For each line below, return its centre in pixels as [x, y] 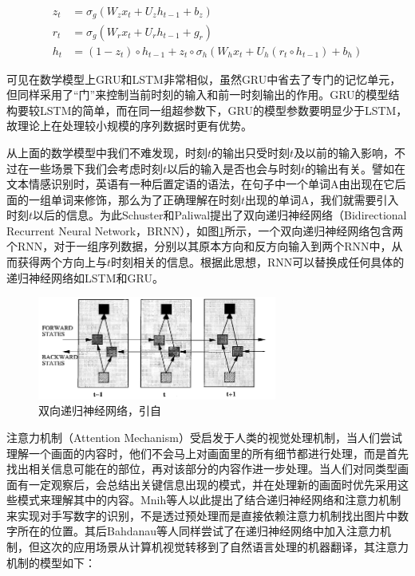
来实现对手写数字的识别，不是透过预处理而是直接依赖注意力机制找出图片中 [202, 515]
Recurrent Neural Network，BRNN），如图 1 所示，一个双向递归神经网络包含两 [205, 230]
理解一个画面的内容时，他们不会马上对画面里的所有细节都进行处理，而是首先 [207, 453]
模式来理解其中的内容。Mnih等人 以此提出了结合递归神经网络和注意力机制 [209, 500]
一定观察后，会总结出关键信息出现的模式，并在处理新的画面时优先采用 [213, 484]
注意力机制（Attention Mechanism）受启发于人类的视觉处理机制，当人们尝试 [204, 437]
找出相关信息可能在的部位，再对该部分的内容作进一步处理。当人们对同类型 [202, 469]
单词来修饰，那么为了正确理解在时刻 [146, 199]
